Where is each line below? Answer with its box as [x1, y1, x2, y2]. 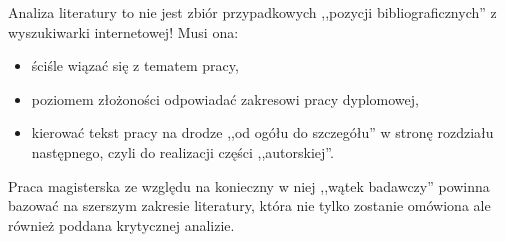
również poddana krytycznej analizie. [8, 214, 235, 235]
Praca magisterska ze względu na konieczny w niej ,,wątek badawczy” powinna [8, 175, 490, 196]
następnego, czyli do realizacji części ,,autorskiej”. [31, 141, 334, 162]
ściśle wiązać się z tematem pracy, [31, 55, 239, 76]
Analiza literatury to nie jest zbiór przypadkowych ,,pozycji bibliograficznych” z [8, 2, 497, 22]
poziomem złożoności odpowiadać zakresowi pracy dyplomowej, [31, 88, 419, 109]
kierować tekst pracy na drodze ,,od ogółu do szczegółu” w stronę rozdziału [31, 122, 494, 143]
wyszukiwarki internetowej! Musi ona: [8, 21, 239, 42]
